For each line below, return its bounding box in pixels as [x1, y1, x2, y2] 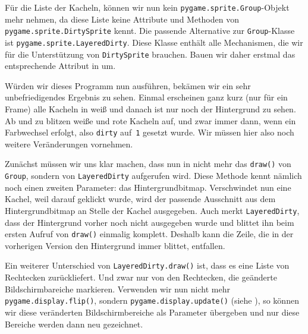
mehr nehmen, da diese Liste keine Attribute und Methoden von [5, 12, 239, 25]
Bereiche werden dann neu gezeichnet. [5, 317, 143, 330]
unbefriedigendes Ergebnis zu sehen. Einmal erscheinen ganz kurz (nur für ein [5, 91, 288, 103]
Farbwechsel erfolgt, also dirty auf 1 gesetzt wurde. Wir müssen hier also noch [5, 126, 294, 138]
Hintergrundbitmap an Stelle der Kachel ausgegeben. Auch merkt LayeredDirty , [5, 204, 300, 216]
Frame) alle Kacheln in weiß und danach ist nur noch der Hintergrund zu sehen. [5, 103, 296, 115]
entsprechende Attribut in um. [5, 59, 116, 72]
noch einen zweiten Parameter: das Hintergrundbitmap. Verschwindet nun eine [5, 181, 291, 193]
